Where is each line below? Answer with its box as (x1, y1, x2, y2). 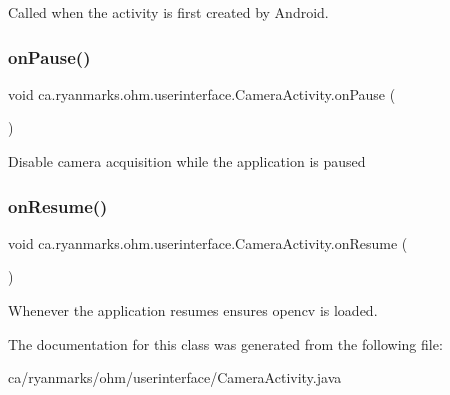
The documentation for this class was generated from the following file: (8, 333, 443, 354)
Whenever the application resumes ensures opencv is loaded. (8, 300, 378, 320)
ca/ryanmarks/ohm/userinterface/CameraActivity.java (8, 367, 342, 388)
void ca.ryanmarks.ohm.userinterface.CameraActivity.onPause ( (8, 83, 396, 104)
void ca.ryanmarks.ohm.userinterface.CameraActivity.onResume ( (8, 232, 408, 253)
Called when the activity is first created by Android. (8, 2, 329, 22)
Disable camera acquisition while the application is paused (8, 151, 366, 171)
